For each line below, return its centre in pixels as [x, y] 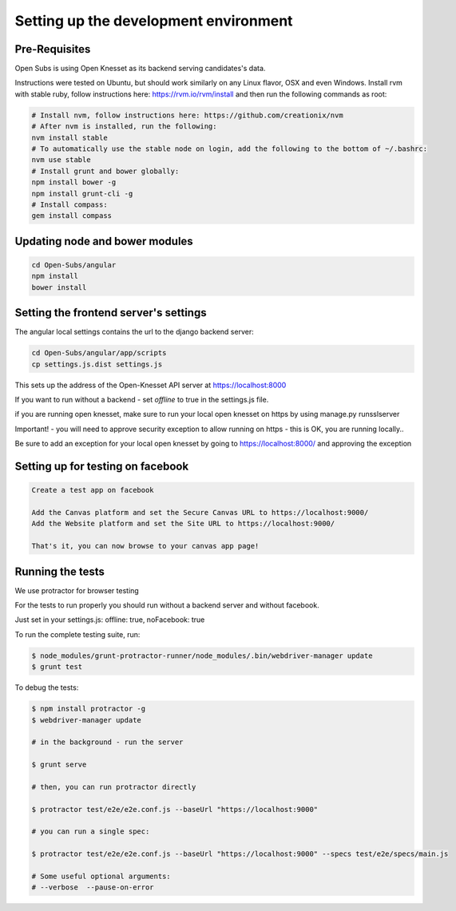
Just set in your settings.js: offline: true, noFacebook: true [110, 620]
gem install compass [71, 216]
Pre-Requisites [53, 49]
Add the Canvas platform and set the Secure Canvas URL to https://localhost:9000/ [200, 512]
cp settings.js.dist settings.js [97, 364]
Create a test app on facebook [93, 490]
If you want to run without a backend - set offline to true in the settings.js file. [142, 399]
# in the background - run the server [107, 742]
